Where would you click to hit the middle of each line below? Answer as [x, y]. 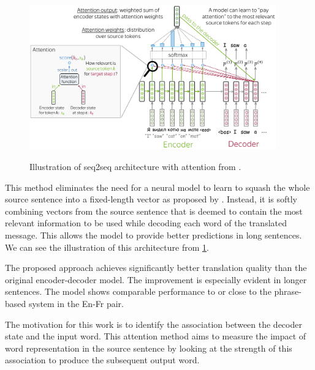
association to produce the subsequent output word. [102, 360]
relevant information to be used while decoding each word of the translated [146, 223]
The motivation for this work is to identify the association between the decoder [154, 324]
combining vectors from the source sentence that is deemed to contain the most [154, 211]
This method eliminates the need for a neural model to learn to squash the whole [157, 187]
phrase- [288, 291]
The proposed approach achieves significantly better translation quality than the [156, 268]
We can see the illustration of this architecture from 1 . [107, 247]
